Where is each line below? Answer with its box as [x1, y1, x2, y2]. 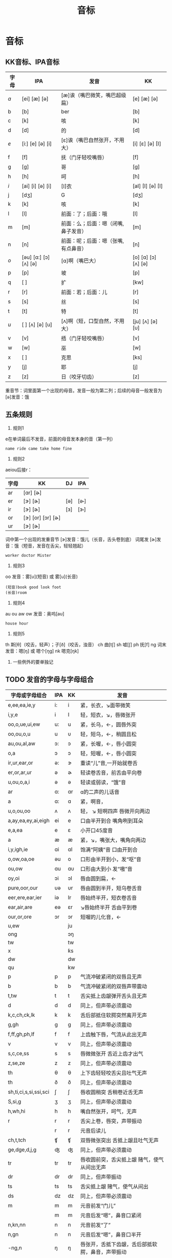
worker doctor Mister [5, 553, 52, 558]
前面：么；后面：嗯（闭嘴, [61, 220, 124, 227]
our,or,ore [8, 913, 32, 920]
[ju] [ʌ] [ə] [132, 318, 158, 325]
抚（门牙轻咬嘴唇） [61, 154, 107, 161]
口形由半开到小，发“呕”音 [80, 856, 142, 863]
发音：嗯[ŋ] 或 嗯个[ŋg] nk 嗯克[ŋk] [5, 648, 79, 654]
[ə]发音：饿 [5, 394, 30, 400]
